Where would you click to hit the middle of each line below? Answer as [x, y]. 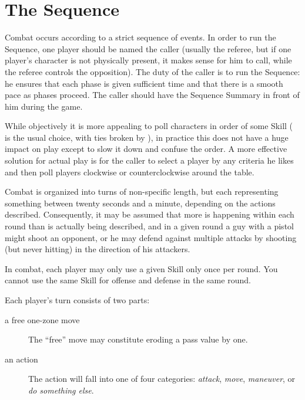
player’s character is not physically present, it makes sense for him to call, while [148, 60]
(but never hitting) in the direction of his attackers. [98, 249]
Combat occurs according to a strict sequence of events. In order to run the [140, 37]
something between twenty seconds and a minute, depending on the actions [140, 203]
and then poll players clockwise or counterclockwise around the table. [130, 172]
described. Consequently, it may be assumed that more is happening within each [150, 214]
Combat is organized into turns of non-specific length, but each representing [142, 191]
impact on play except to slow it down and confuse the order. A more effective [146, 149]
